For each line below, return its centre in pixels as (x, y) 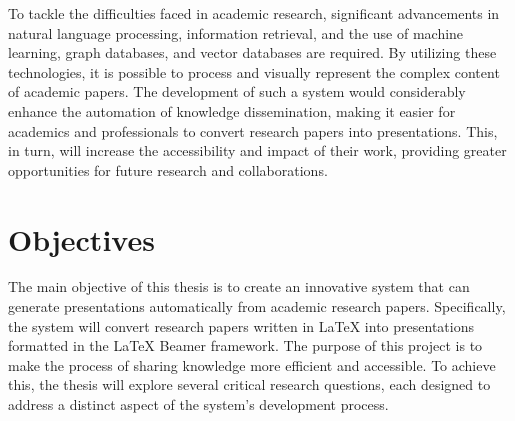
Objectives (81, 238)
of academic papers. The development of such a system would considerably (237, 91)
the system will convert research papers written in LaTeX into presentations (241, 325)
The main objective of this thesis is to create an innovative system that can (239, 286)
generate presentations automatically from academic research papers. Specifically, (257, 306)
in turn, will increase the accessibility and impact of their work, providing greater (257, 150)
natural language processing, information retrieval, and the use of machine (236, 32)
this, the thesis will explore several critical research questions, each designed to (249, 384)
